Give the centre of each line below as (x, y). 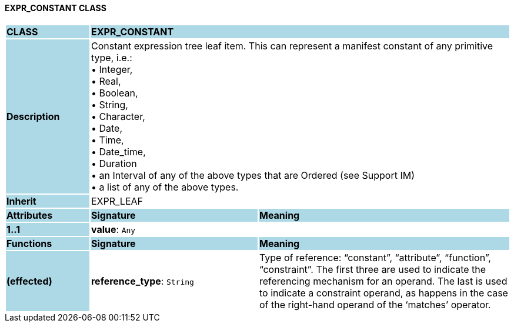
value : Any (113, 229)
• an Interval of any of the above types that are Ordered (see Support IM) (253, 175)
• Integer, (112, 69)
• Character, (118, 116)
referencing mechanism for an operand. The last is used (383, 281)
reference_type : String (142, 281)
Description (33, 116)
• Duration (114, 163)
